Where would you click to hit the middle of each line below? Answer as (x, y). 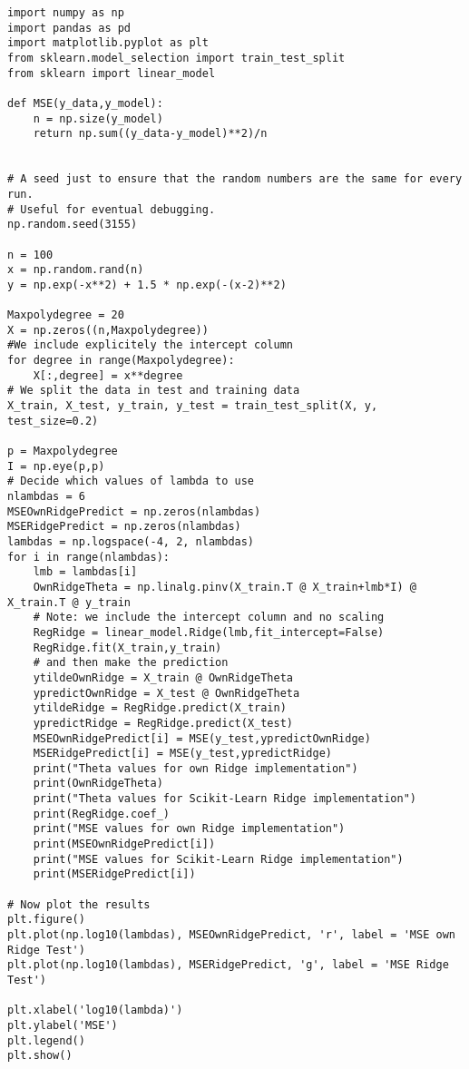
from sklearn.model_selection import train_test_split (176, 58)
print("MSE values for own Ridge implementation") (189, 829)
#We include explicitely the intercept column (150, 345)
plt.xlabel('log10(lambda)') (95, 1010)
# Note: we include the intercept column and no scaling (209, 618)
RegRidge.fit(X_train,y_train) (127, 647)
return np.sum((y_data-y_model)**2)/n (150, 134)
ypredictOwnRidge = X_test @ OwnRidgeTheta (166, 693)
